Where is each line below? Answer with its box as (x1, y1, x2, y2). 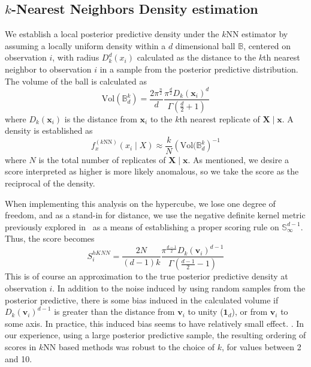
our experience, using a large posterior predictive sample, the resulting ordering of (5, 329, 306, 341)
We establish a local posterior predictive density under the (5, 28, 219, 40)
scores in (5, 340, 37, 353)
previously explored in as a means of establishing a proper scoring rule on (5, 220, 279, 233)
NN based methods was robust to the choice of (43, 340, 215, 353)
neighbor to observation (5, 62, 92, 75)
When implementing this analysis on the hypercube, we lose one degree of (5, 197, 276, 209)
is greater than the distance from (54, 305, 175, 318)
